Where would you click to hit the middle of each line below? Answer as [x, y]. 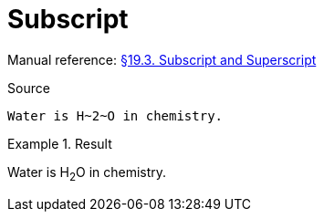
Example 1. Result [60, 143]
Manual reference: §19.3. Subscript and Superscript [162, 59]
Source [29, 88]
